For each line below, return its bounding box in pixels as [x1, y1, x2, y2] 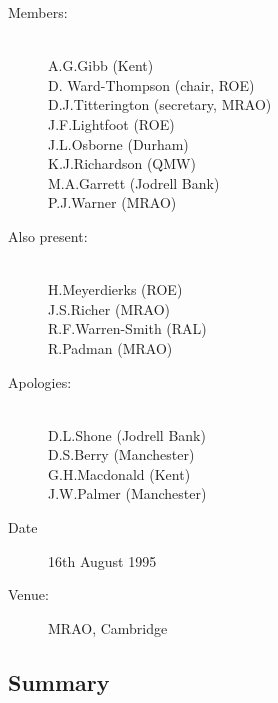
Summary [8, 666, 110, 697]
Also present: [8, 225, 88, 246]
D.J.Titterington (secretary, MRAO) [48, 94, 272, 115]
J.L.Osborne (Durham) [48, 133, 189, 154]
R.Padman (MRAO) [48, 337, 173, 358]
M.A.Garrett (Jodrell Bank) [48, 172, 220, 193]
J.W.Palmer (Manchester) [48, 483, 207, 504]
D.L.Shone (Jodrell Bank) [48, 424, 206, 445]
